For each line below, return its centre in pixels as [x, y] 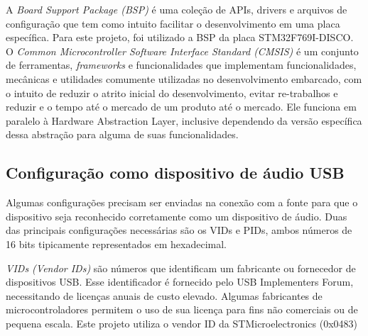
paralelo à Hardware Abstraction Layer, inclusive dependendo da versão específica [184, 120]
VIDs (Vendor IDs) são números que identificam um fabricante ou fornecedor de [181, 268]
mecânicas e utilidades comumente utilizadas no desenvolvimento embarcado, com [184, 78]
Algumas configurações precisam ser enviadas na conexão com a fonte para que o [182, 202]
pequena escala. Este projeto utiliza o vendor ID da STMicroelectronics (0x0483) [182, 323]
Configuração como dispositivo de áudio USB [175, 173]
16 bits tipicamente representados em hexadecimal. [116, 243]
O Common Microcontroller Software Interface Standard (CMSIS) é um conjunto [182, 51]
